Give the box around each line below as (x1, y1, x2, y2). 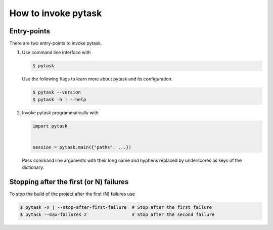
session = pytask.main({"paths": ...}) (32, 144, 131, 150)
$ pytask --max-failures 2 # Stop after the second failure (20, 211, 215, 217)
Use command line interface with (22, 50, 91, 56)
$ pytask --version (32, 89, 81, 96)
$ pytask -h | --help (32, 97, 86, 102)
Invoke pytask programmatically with (22, 109, 99, 116)
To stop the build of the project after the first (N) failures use (9, 191, 135, 197)
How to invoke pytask (9, 8, 102, 19)
